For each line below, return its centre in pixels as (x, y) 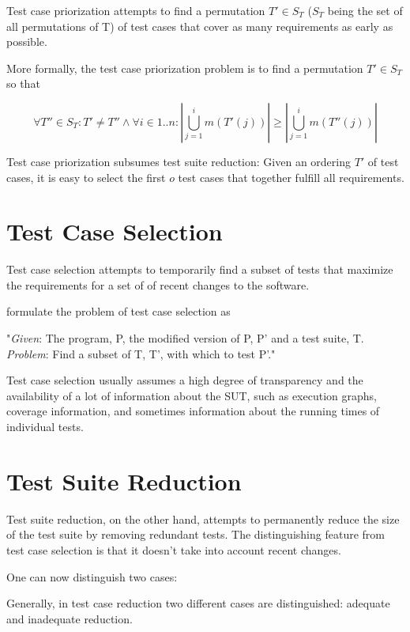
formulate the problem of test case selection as (118, 311)
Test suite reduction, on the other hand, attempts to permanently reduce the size (203, 518)
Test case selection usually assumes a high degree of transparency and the (185, 380)
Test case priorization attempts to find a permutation (136, 10)
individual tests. (45, 427)
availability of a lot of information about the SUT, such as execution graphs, (192, 395)
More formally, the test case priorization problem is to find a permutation (185, 68)
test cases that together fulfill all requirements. (291, 177)
